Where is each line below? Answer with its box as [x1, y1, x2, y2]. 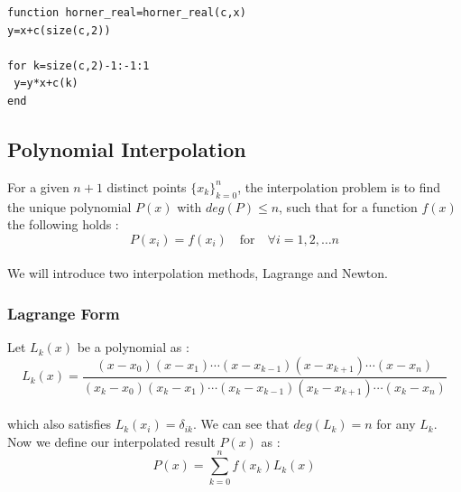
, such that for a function [279, 197, 418, 216]
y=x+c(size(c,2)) [7, 23, 111, 37]
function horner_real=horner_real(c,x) [7, 6, 246, 19]
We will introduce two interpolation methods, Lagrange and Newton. [7, 264, 388, 283]
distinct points [106, 177, 187, 196]
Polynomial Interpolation [7, 135, 246, 162]
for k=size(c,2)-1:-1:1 [7, 59, 150, 72]
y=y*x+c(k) [14, 77, 78, 90]
